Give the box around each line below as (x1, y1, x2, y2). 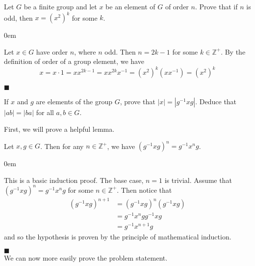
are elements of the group (36, 96, 112, 107)
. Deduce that (195, 96, 237, 107)
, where (74, 46, 96, 57)
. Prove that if (195, 1, 238, 11)
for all (36, 107, 54, 118)
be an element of (105, 1, 155, 11)
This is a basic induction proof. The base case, (4, 175, 144, 185)
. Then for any (40, 141, 84, 151)
